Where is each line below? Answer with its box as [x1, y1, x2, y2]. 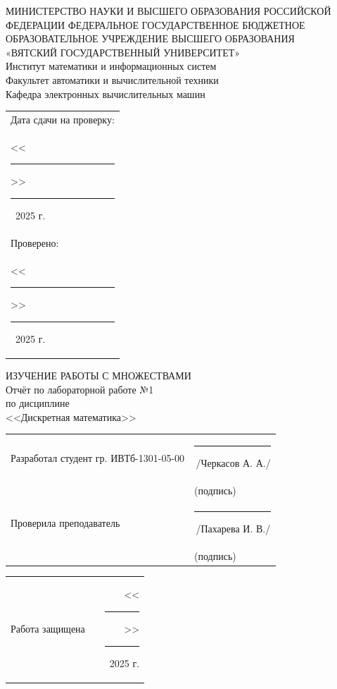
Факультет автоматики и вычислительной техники [6, 72, 219, 87]
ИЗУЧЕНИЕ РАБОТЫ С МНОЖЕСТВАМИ [6, 367, 191, 382]
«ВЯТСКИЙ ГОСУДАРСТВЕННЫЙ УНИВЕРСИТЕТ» [6, 44, 241, 59]
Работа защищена [11, 621, 85, 635]
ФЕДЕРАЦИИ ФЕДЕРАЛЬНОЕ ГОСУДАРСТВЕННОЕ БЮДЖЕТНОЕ [6, 17, 305, 32]
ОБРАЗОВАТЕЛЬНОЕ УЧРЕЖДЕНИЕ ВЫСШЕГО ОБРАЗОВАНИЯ [6, 31, 295, 46]
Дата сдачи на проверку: [11, 111, 115, 126]
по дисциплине [6, 396, 70, 410]
